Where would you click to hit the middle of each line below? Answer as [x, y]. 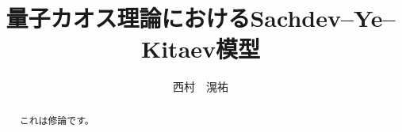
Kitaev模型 [201, 49]
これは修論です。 [57, 120]
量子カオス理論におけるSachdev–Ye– [201, 18]
